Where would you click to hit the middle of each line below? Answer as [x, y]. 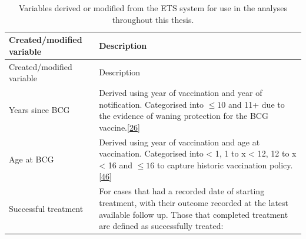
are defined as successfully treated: [161, 226]
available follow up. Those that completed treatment [194, 214]
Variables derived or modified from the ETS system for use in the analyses [153, 8]
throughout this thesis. [153, 19]
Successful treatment [46, 208]
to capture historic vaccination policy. [225, 165]
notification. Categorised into [152, 104]
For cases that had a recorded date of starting [182, 191]
